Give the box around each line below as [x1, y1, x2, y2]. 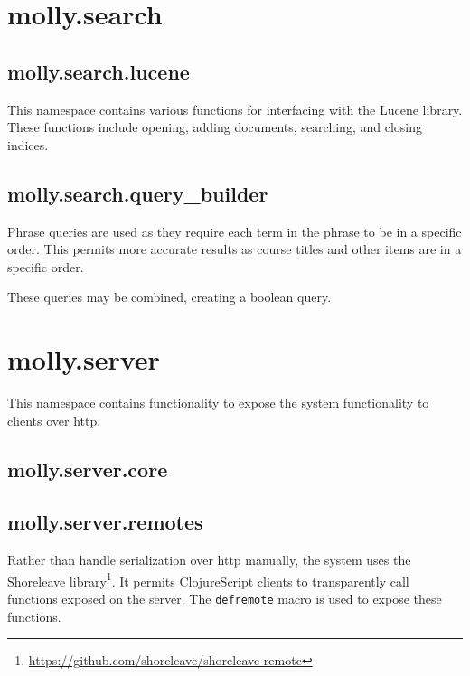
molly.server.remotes [7, 508, 203, 536]
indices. [7, 135, 49, 154]
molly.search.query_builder [7, 179, 268, 207]
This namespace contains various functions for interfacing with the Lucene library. [7, 99, 463, 118]
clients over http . [7, 410, 101, 429]
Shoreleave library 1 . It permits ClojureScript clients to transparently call [7, 568, 409, 590]
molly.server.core [7, 455, 168, 483]
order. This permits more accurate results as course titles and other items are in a [7, 239, 462, 258]
